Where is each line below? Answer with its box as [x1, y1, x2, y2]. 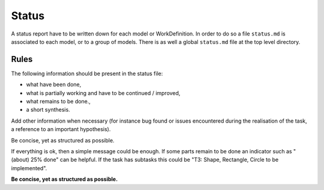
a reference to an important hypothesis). [11, 126, 111, 133]
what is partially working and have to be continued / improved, [26, 89, 181, 96]
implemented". [11, 164, 47, 171]
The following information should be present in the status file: [11, 70, 163, 77]
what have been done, [26, 81, 82, 88]
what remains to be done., [26, 98, 91, 105]
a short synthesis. [26, 106, 70, 114]
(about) [11, 156, 29, 164]
